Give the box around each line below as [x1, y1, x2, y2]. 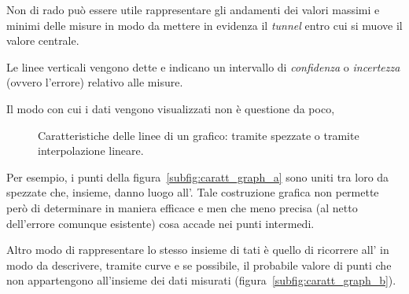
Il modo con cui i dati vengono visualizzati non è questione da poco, [6, 100, 335, 116]
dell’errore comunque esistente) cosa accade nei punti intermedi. [6, 215, 315, 231]
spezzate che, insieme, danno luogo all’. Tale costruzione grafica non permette [6, 184, 379, 200]
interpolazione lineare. [38, 142, 144, 159]
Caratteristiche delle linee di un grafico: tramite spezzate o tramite [38, 127, 359, 143]
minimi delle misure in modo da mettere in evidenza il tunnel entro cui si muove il [6, 17, 403, 33]
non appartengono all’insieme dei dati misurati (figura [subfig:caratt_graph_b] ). [6, 272, 396, 288]
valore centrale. [6, 32, 79, 49]
